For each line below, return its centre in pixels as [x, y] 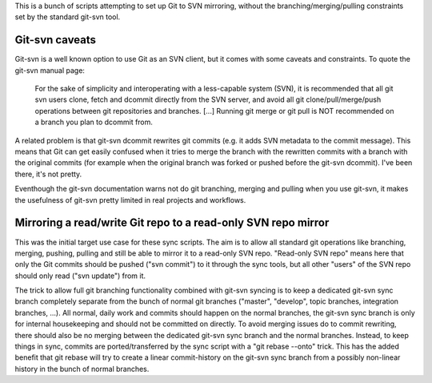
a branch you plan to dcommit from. [94, 122]
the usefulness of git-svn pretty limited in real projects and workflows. [130, 200]
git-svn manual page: [50, 70]
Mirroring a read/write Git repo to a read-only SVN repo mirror [172, 223]
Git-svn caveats [55, 40]
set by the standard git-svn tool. [68, 17]
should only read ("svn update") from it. [80, 276]
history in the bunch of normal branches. [82, 369]
